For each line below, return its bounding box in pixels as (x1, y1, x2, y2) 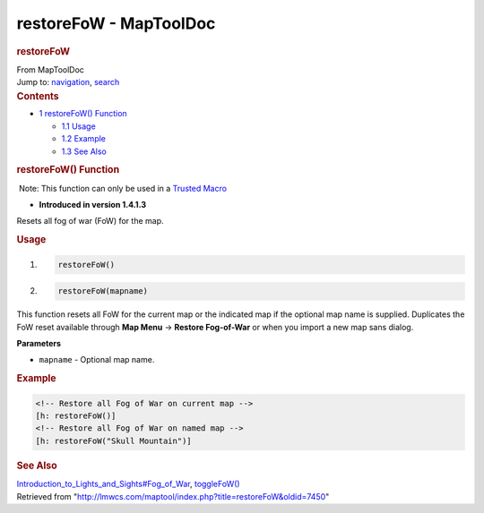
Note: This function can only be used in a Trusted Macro (18, 183, 228, 193)
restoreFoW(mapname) (57, 286, 148, 296)
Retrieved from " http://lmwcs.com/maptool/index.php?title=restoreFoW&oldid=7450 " (16, 491, 330, 501)
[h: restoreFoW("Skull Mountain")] (35, 435, 192, 446)
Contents (16, 90, 59, 102)
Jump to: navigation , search (16, 77, 120, 88)
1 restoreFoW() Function (39, 108, 127, 119)
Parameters (16, 338, 62, 349)
